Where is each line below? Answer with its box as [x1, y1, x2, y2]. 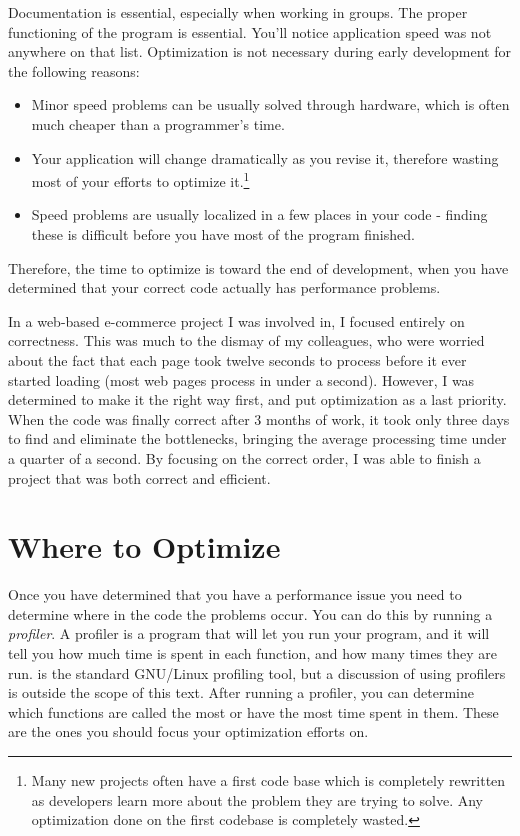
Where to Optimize [8, 526, 281, 567]
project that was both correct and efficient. [8, 467, 271, 488]
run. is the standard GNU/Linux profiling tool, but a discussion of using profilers [8, 662, 506, 683]
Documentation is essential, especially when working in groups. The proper [8, 2, 468, 22]
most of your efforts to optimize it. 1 [31, 168, 250, 191]
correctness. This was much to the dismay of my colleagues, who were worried [8, 330, 485, 351]
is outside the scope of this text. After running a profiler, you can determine [8, 682, 475, 703]
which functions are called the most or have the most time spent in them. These [8, 701, 499, 722]
